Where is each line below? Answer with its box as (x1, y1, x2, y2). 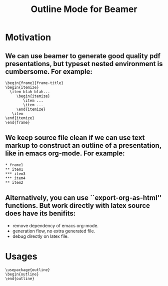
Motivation (5, 32, 51, 43)
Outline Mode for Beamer (30, 4, 137, 15)
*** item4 (5, 175, 26, 181)
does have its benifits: (5, 209, 76, 218)
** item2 (5, 180, 23, 185)
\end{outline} (5, 276, 35, 281)
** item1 (5, 167, 23, 172)
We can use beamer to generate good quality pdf (5, 52, 161, 60)
